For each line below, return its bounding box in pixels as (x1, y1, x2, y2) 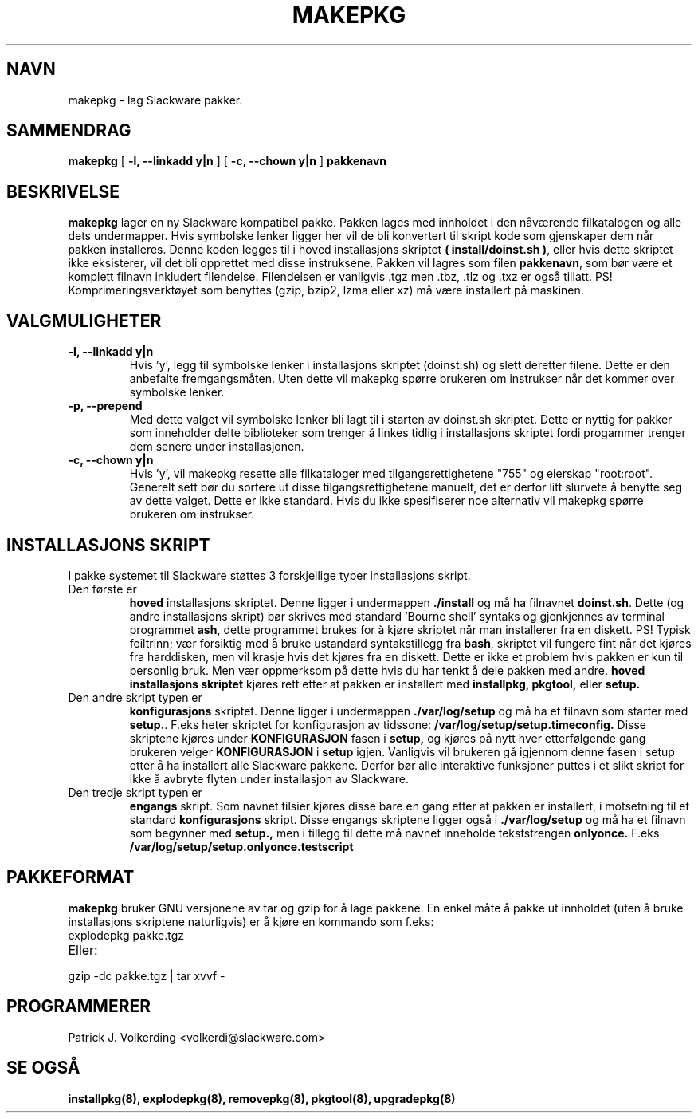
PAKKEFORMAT (6, 867, 135, 888)
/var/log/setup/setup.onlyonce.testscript (129, 839, 354, 853)
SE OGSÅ (6, 1058, 80, 1078)
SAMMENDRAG (6, 120, 131, 141)
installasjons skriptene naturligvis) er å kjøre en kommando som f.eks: (68, 914, 434, 928)
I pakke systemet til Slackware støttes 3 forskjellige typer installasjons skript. (68, 568, 471, 582)
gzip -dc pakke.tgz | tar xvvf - (68, 968, 225, 983)
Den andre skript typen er (68, 690, 202, 704)
